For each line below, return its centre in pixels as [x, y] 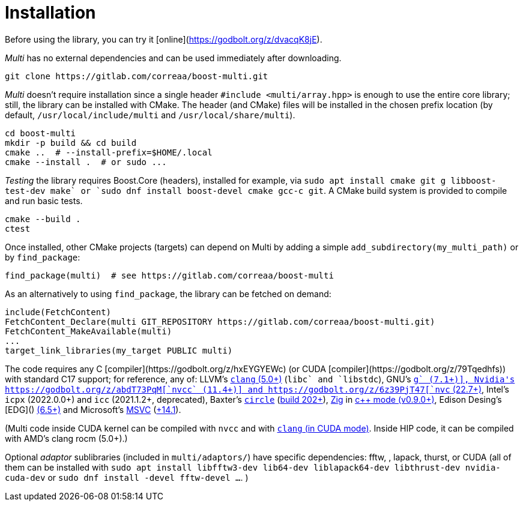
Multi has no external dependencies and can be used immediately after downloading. [173, 58]
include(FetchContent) [58, 312]
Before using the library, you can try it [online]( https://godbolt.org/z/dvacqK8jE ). [164, 39]
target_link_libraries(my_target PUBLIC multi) [119, 350]
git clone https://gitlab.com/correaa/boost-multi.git [137, 76]
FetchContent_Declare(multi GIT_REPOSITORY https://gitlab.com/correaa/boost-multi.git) [220, 321]
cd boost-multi [41, 133]
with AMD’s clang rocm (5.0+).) [66, 438]
